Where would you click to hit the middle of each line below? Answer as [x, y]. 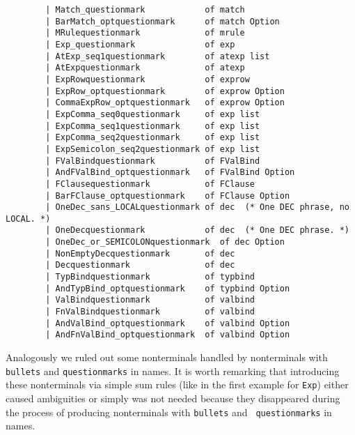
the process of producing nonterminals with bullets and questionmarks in [169, 412]
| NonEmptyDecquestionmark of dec [140, 253]
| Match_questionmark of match [145, 10]
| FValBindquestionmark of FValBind [153, 161]
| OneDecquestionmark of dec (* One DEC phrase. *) [197, 230]
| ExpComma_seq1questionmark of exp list [153, 126]
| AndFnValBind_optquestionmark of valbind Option [168, 335]
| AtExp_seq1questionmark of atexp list [158, 56]
